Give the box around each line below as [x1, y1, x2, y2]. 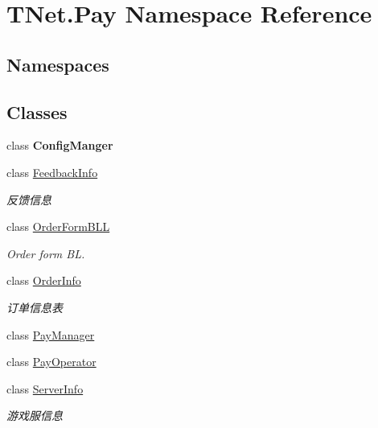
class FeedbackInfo [6, 163, 98, 180]
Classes [6, 99, 68, 124]
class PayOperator [6, 353, 97, 370]
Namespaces [6, 51, 109, 76]
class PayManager [6, 326, 95, 343]
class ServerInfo [6, 380, 84, 397]
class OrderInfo [6, 272, 81, 289]
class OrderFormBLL [6, 218, 110, 235]
